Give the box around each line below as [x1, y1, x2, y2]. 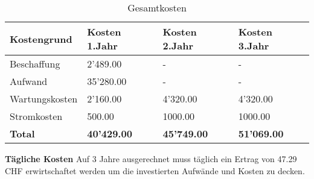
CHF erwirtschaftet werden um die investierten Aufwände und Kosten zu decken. [5, 164, 305, 177]
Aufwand [10, 74, 48, 88]
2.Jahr [162, 39, 194, 52]
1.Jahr [87, 39, 118, 52]
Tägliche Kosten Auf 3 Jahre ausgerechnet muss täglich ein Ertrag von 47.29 [5, 152, 297, 165]
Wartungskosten [10, 92, 78, 105]
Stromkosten [10, 109, 63, 123]
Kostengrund [10, 31, 72, 46]
